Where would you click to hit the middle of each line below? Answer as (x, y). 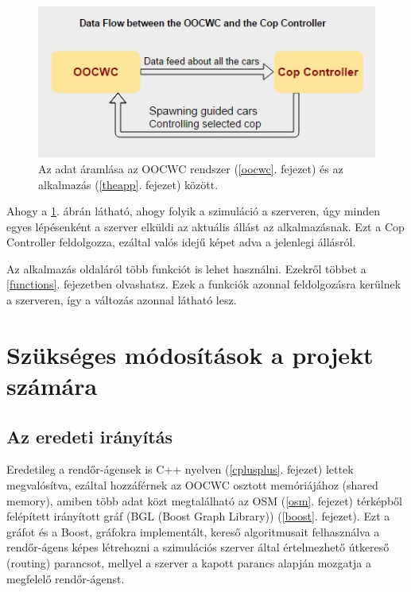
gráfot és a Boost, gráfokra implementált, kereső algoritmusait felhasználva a (193, 531)
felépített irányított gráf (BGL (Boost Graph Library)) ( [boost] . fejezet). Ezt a (198, 516)
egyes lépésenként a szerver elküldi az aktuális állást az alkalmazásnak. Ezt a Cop (205, 226)
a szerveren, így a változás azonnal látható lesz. (122, 300)
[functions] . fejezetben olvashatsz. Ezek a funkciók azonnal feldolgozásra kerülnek (204, 284)
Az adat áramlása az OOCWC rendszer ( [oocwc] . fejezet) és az (191, 168)
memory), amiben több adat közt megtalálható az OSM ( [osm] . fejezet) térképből (204, 500)
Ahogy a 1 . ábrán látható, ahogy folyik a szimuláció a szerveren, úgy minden (194, 211)
